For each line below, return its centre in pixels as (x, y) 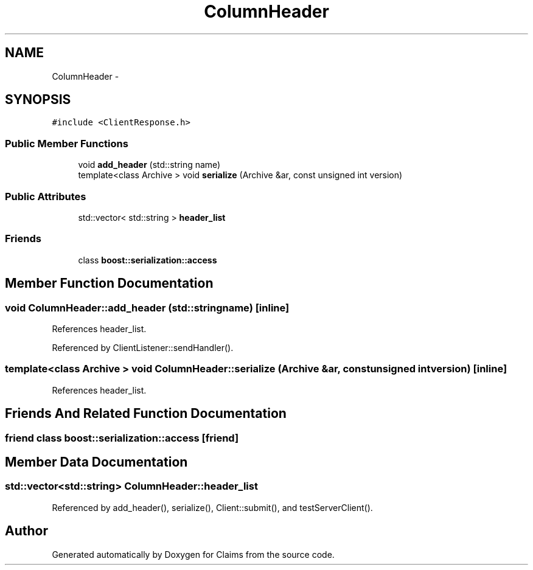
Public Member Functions (67, 143)
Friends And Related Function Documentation (146, 414)
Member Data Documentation (96, 462)
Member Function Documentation (109, 283)
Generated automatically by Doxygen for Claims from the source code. (193, 554)
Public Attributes (46, 196)
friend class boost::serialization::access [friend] (122, 438)
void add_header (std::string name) (149, 165)
